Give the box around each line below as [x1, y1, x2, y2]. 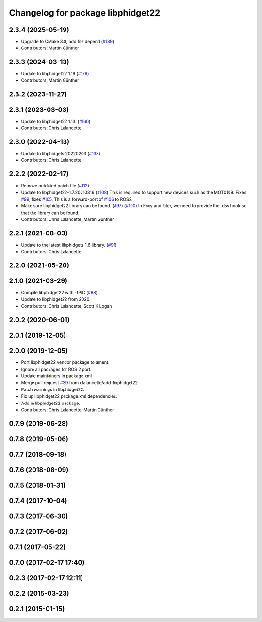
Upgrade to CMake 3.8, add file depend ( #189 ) [21, 39, 115, 45]
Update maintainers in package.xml [21, 373, 92, 379]
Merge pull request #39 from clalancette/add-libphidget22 [21, 380, 138, 386]
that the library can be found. [21, 210, 80, 216]
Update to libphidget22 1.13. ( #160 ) [21, 118, 91, 124]
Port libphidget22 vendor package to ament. [21, 359, 110, 365]
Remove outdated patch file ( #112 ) [21, 183, 90, 188]
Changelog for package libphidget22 [9, 7, 161, 18]
